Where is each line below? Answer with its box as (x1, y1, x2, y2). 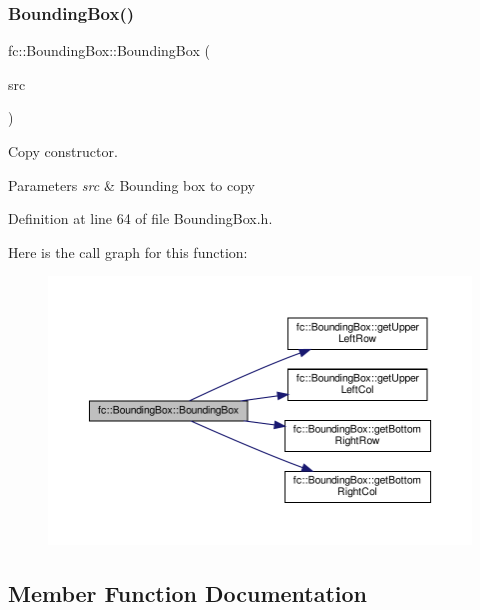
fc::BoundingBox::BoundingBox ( (8, 40, 210, 61)
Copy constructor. (8, 141, 118, 161)
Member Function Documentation (8, 577, 368, 608)
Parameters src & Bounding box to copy (8, 174, 255, 195)
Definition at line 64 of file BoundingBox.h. (8, 208, 273, 229)
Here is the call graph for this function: (8, 241, 248, 262)
